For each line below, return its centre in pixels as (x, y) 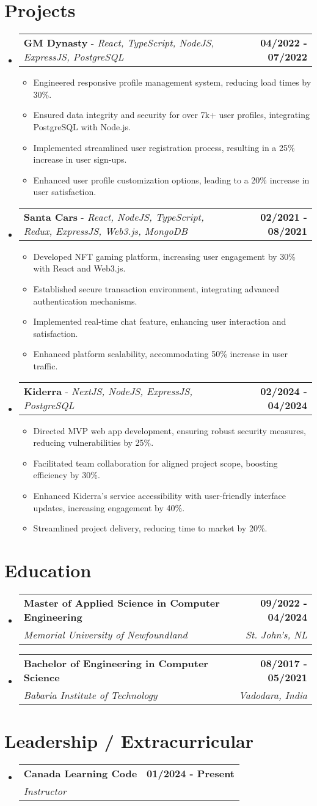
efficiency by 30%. (67, 475)
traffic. (46, 366)
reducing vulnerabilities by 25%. (93, 442)
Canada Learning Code (80, 774)
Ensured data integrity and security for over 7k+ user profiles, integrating (171, 115)
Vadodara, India (273, 695)
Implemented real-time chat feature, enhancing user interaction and (160, 321)
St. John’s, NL (276, 634)
